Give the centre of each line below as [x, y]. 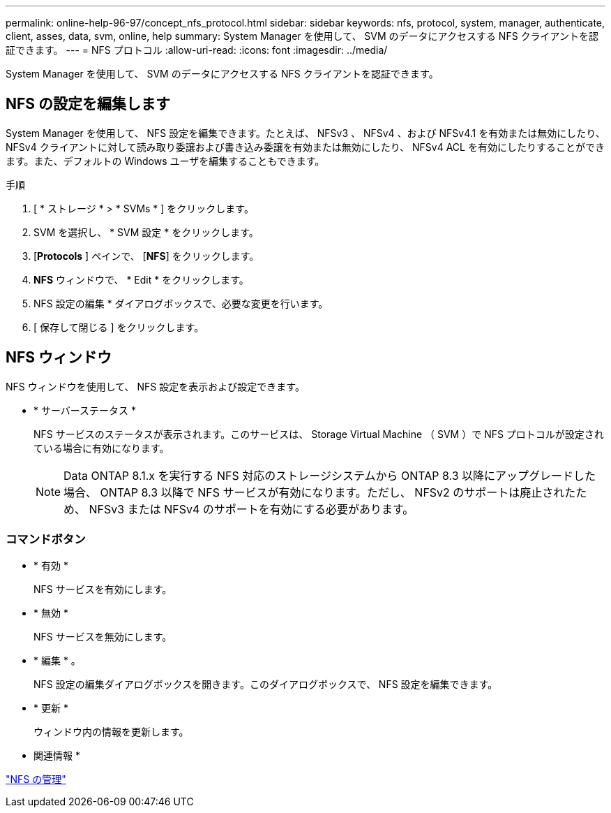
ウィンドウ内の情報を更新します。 [111, 732]
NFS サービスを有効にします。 [103, 589]
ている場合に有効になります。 [101, 448]
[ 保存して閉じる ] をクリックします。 [119, 327]
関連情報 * [57, 756]
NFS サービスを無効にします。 [103, 637]
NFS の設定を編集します [88, 104]
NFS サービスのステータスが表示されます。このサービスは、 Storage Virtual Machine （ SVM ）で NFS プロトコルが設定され [319, 434]
